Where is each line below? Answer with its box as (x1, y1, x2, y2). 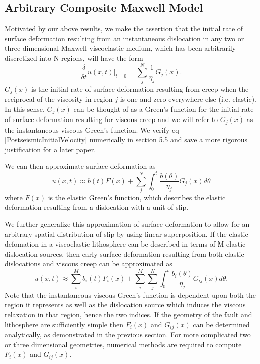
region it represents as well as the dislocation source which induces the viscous (5, 299, 246, 310)
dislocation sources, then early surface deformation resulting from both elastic (5, 248, 244, 259)
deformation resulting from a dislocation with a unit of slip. (5, 202, 189, 212)
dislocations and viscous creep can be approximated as (5, 258, 172, 269)
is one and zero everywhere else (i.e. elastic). (120, 94, 257, 104)
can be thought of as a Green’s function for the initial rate (73, 103, 254, 114)
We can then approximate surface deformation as (5, 161, 156, 171)
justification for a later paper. (5, 144, 96, 154)
